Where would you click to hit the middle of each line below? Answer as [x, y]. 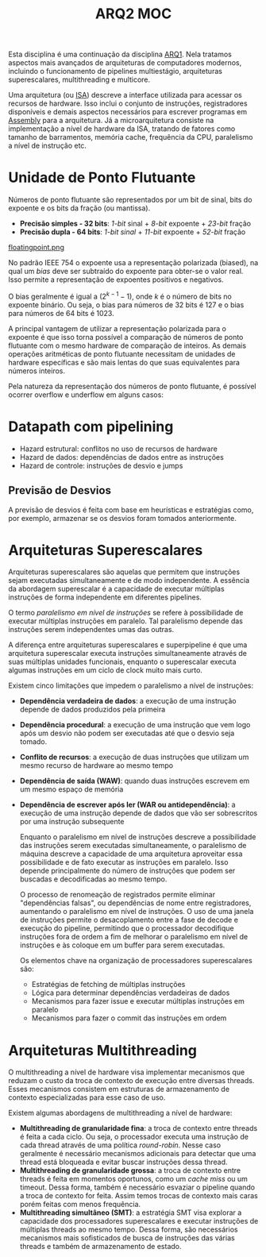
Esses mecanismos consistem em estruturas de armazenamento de [119, 1089]
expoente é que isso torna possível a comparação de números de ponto [126, 337]
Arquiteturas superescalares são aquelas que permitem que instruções [124, 572]
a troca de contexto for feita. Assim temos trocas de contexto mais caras [139, 1196]
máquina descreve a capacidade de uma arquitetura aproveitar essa [131, 854]
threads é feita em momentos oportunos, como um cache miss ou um [134, 1179]
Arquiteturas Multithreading [102, 1050]
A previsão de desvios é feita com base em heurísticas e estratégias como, [131, 510]
